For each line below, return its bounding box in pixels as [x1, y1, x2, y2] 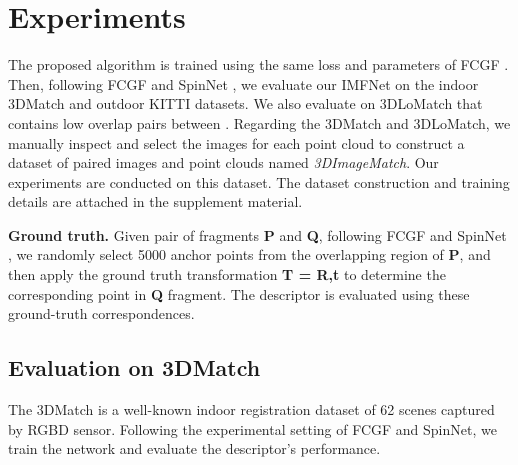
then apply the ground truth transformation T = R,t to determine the [8, 264, 446, 285]
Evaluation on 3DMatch [8, 352, 261, 383]
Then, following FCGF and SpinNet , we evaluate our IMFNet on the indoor [8, 73, 479, 94]
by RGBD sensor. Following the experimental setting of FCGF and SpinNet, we [8, 418, 497, 439]
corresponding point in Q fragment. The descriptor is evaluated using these [8, 283, 470, 304]
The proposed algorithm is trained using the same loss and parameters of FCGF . [8, 54, 509, 75]
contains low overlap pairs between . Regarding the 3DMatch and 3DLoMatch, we [8, 112, 511, 133]
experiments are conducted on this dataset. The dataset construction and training [8, 171, 510, 192]
